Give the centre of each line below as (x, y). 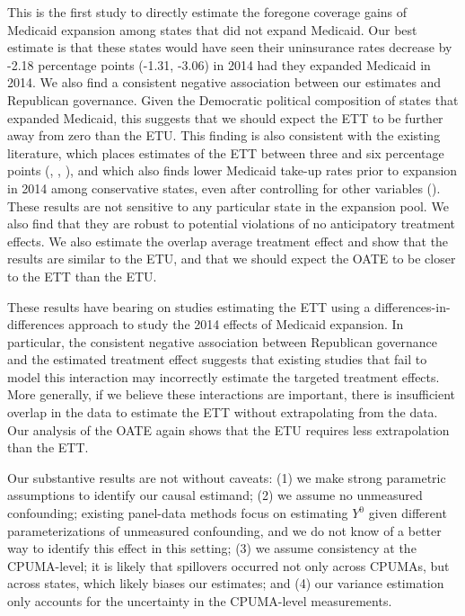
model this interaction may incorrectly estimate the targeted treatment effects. (224, 376)
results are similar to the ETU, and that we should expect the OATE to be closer (232, 259)
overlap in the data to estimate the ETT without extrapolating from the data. (223, 412)
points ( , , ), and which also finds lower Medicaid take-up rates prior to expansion (232, 170)
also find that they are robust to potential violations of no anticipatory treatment (231, 223)
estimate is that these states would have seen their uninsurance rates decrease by (230, 47)
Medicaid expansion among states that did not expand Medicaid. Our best (212, 29)
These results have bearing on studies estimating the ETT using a (189, 306)
